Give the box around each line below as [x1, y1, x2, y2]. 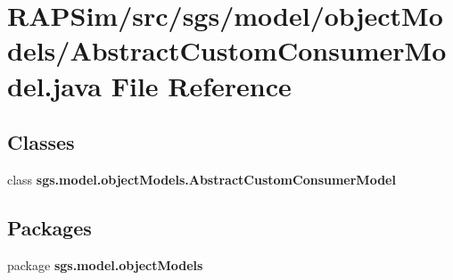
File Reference [111, 67, 292, 103]
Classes [7, 128, 75, 156]
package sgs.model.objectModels [7, 255, 203, 274]
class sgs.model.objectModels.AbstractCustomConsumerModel [7, 169, 396, 188]
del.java [7, 67, 102, 103]
